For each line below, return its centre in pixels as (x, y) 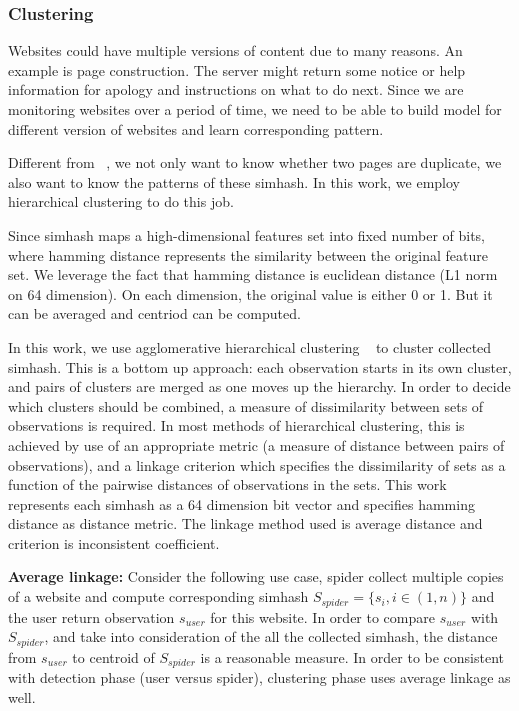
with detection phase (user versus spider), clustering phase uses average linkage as (259, 677)
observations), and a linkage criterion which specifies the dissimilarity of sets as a (257, 464)
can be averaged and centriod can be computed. (154, 313)
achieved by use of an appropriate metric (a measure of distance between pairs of (256, 444)
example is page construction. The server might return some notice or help (237, 69)
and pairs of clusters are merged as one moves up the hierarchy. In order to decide (259, 386)
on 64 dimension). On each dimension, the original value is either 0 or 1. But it (250, 293)
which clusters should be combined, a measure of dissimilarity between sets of (246, 405)
